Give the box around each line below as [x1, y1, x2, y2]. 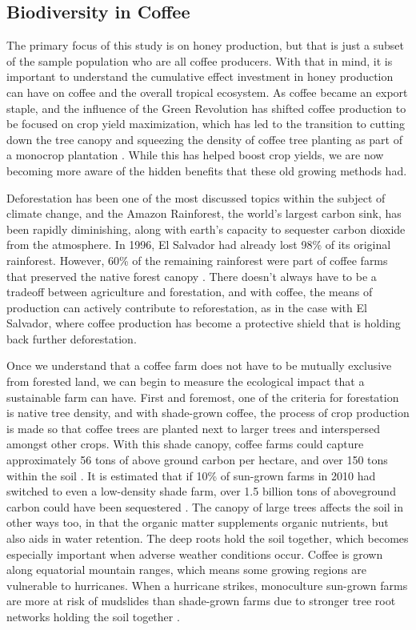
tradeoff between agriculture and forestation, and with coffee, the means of [6, 283, 373, 300]
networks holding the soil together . [6, 608, 180, 624]
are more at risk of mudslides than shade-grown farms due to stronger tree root [6, 592, 396, 609]
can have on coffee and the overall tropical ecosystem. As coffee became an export [6, 83, 408, 100]
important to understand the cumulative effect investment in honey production [6, 68, 394, 85]
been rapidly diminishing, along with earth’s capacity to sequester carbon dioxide [6, 220, 406, 237]
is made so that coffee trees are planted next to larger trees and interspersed [6, 419, 380, 436]
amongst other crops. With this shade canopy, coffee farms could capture [6, 435, 364, 452]
